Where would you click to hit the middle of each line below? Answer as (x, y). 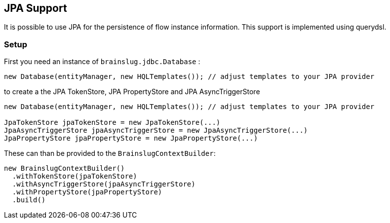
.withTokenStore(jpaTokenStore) (75, 176)
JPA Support (36, 8)
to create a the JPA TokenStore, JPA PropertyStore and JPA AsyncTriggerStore (132, 92)
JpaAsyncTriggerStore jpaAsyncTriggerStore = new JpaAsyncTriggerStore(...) (156, 130)
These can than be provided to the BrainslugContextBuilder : (110, 153)
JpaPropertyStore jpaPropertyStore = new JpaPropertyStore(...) (131, 138)
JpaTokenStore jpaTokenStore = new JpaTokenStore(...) (112, 123)
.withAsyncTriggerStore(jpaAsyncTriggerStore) (104, 184)
